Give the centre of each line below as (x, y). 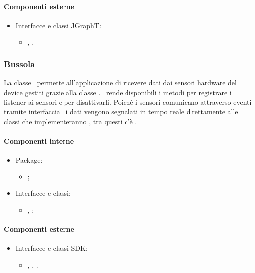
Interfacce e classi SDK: (52, 248)
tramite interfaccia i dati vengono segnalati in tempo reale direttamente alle (121, 111)
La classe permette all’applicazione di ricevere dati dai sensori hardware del (120, 82)
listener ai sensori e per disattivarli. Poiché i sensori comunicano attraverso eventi (128, 102)
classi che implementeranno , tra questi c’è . (71, 121)
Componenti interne (39, 140)
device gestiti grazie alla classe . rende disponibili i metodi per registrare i (118, 92)
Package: (29, 159)
